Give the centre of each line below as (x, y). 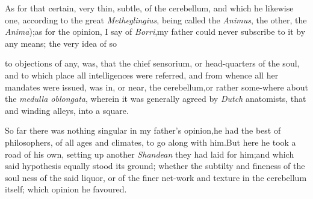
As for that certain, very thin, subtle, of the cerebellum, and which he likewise (149, 8)
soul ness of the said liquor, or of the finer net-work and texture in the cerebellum (156, 177)
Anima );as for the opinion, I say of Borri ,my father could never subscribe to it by (155, 31)
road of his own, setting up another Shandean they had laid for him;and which (150, 154)
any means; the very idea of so (61, 43)
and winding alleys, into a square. (67, 110)
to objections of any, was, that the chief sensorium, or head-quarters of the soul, (152, 63)
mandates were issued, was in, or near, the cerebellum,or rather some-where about (156, 87)
